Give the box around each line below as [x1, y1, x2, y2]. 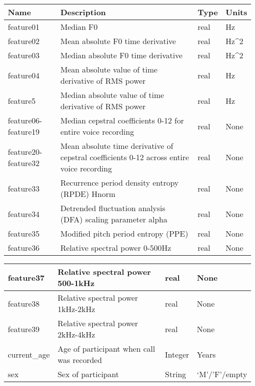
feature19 [8, 126, 40, 137]
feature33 [8, 182, 40, 194]
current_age [8, 348, 50, 360]
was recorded [57, 354, 102, 365]
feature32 [8, 157, 40, 169]
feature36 [8, 242, 40, 253]
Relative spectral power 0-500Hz [60, 242, 171, 253]
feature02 [8, 35, 40, 47]
